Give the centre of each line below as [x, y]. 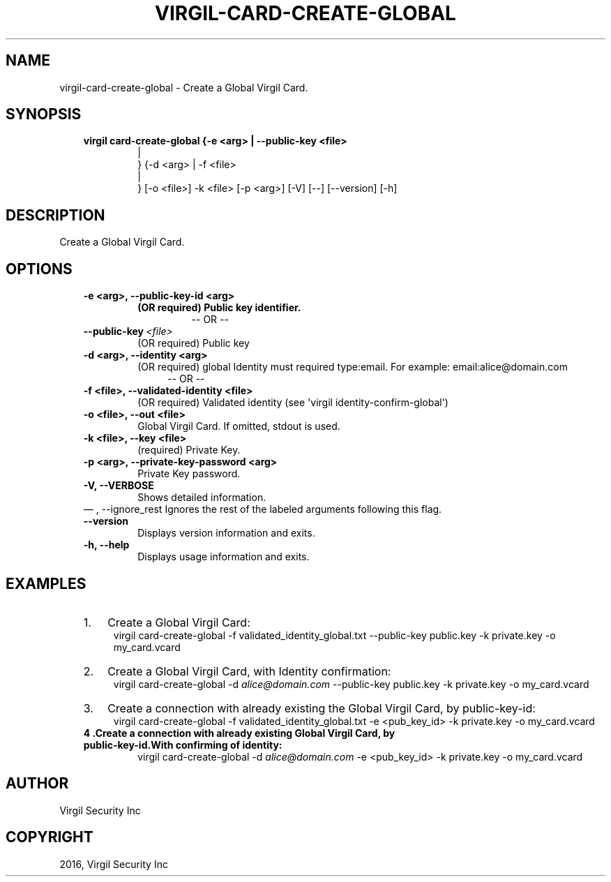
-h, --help [106, 545]
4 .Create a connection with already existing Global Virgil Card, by [239, 733]
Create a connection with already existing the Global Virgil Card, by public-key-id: [322, 708]
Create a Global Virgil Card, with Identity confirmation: [249, 671]
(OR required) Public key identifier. [219, 308]
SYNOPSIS [44, 114]
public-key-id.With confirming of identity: [183, 745]
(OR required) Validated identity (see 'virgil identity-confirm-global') [293, 403]
